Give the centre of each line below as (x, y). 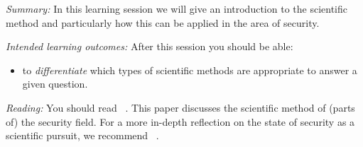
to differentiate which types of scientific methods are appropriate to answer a (190, 70)
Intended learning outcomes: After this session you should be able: (150, 46)
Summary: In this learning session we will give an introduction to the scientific (177, 8)
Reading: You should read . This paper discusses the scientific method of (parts (180, 107)
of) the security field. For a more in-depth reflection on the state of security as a (180, 121)
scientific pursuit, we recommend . (82, 135)
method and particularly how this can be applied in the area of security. (163, 22)
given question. (55, 84)
